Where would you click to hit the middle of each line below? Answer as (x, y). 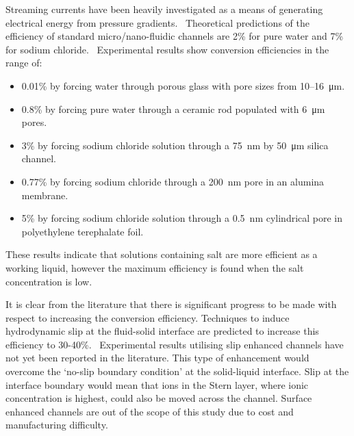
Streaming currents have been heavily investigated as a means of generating (164, 9)
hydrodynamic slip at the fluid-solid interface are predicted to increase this (162, 331)
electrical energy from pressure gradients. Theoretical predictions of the (157, 22)
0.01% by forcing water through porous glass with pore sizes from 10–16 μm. (183, 85)
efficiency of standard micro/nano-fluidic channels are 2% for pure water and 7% (175, 36)
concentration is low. (49, 281)
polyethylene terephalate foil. (83, 231)
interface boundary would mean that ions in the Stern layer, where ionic (157, 384)
